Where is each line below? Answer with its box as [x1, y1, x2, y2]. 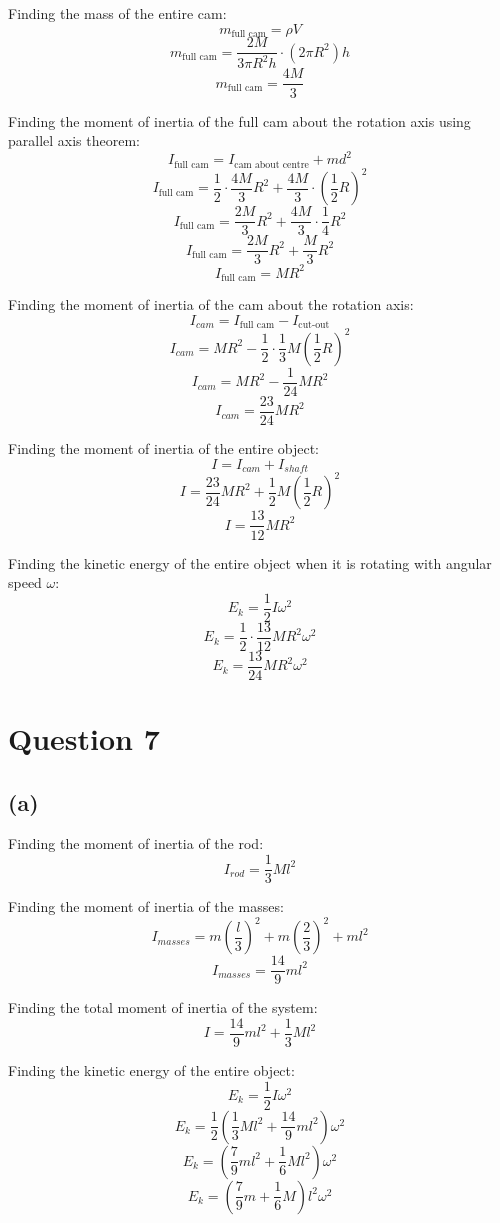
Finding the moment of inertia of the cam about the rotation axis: [8, 294, 414, 315]
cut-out [298, 320, 330, 331]
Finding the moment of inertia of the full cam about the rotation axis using [8, 110, 471, 131]
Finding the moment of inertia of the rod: [8, 833, 264, 854]
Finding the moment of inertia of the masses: [8, 896, 284, 917]
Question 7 [8, 718, 160, 759]
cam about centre [234, 159, 309, 170]
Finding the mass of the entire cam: [8, 3, 227, 23]
